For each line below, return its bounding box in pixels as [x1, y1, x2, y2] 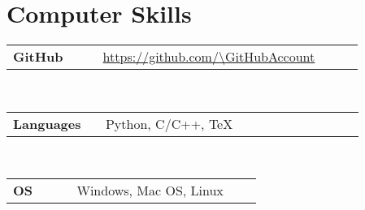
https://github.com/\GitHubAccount [102, 47, 315, 66]
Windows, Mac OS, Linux [76, 181, 224, 200]
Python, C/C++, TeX [105, 114, 233, 133]
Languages [13, 114, 81, 133]
